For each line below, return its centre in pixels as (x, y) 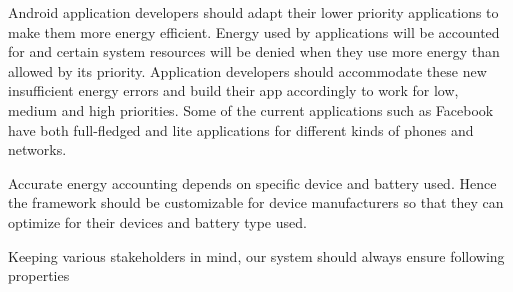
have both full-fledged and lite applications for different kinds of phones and (241, 129)
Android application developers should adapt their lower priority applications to (253, 12)
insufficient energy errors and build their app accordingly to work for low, (233, 90)
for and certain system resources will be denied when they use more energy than (254, 51)
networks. (37, 149)
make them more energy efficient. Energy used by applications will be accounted (254, 31)
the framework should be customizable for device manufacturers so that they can (256, 202)
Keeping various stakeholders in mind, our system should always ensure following (256, 255)
